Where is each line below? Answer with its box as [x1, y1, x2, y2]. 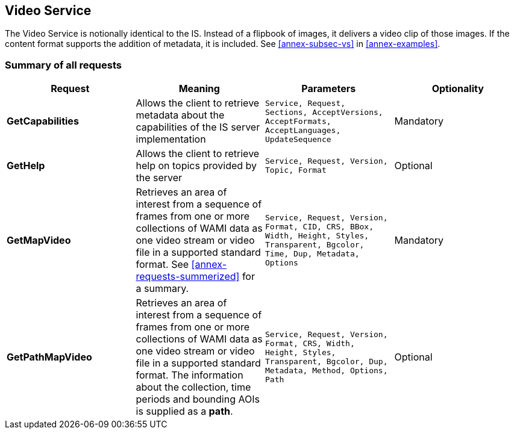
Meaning [178, 82, 220, 95]
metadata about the [136, 109, 225, 122]
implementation [136, 133, 206, 146]
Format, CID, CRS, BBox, [265, 222, 374, 232]
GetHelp [7, 160, 45, 172]
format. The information [136, 369, 243, 382]
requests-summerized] [136, 270, 240, 283]
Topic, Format [265, 166, 327, 175]
